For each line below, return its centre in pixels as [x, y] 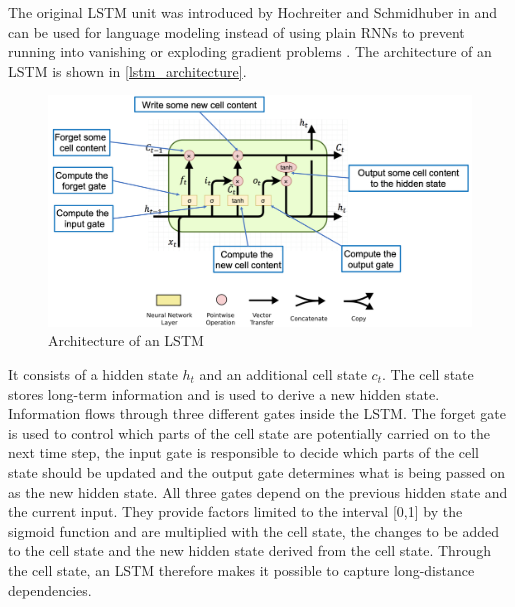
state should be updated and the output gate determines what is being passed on [257, 471]
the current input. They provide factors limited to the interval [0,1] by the [235, 511]
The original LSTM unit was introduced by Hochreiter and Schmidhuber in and [253, 12]
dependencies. [50, 589]
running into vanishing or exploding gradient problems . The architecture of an [250, 51]
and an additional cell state [283, 374]
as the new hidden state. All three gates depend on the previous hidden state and [258, 491]
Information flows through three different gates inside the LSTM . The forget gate [257, 413]
